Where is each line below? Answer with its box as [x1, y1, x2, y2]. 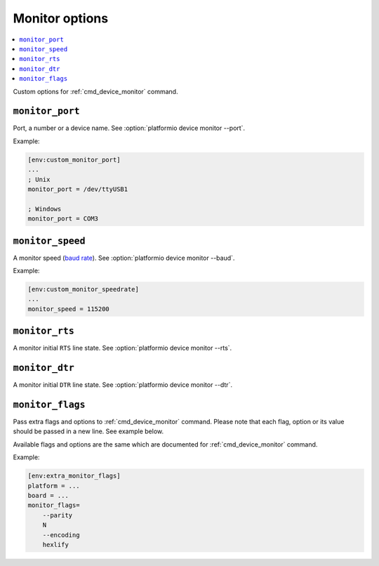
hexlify [42, 541, 69, 548]
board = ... [27, 492, 69, 500]
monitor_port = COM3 [27, 215, 98, 223]
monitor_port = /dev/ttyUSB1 [27, 185, 128, 193]
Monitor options [13, 11, 109, 26]
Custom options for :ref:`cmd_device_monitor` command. [13, 87, 178, 96]
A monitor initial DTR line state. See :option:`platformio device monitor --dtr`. [13, 381, 233, 389]
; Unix [27, 176, 51, 183]
